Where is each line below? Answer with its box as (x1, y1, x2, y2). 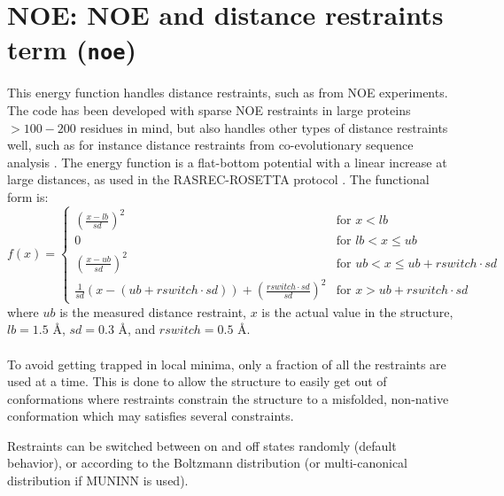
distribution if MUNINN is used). (7, 471, 189, 490)
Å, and (118, 320, 156, 338)
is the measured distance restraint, (59, 302, 246, 321)
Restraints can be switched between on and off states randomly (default (7, 436, 397, 454)
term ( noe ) (7, 31, 137, 67)
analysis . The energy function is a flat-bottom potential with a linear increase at (7, 152, 447, 171)
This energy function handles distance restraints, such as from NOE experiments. (7, 83, 448, 102)
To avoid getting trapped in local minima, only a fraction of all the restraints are (7, 354, 446, 373)
